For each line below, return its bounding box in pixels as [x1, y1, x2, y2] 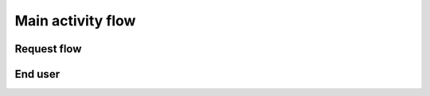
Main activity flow [14, 12, 136, 29]
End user [14, 67, 60, 81]
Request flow [14, 42, 82, 56]
